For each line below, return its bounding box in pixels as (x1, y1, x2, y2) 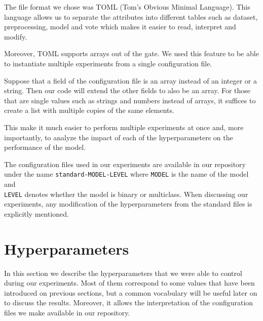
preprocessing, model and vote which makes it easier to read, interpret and (4, 21, 236, 32)
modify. (4, 31, 27, 42)
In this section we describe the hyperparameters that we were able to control (4, 267, 242, 278)
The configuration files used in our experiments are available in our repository (4, 158, 246, 169)
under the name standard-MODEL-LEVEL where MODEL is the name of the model (4, 169, 249, 179)
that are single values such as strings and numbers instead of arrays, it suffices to (4, 95, 256, 105)
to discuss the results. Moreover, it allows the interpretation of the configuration (4, 297, 253, 308)
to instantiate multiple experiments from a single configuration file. (4, 58, 212, 68)
